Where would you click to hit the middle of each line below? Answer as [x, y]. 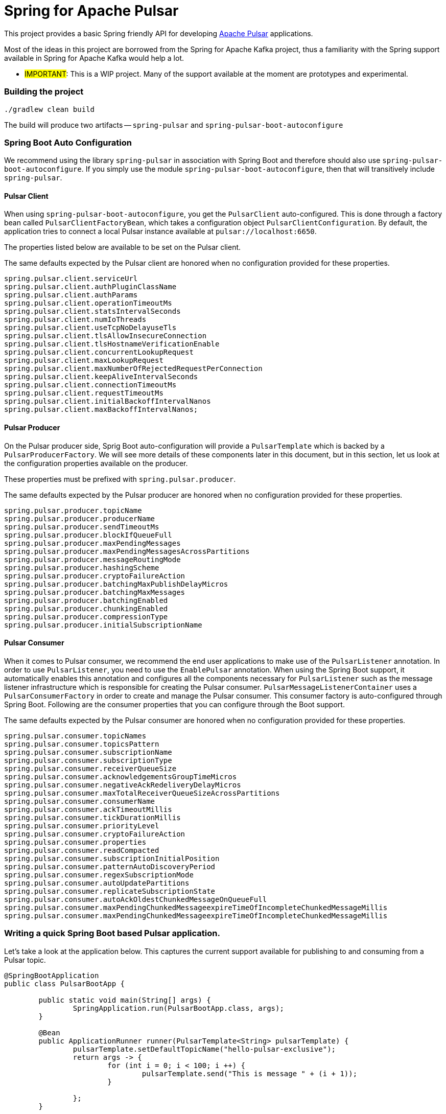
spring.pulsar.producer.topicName [73, 510]
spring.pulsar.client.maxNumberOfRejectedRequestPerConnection [133, 369]
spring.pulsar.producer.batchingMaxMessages [95, 592]
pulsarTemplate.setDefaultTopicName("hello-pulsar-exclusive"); [204, 1049]
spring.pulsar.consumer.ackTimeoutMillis [88, 809]
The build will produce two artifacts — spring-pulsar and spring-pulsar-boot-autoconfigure [174, 125]
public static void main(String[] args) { [125, 1000]
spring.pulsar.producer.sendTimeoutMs [82, 527]
